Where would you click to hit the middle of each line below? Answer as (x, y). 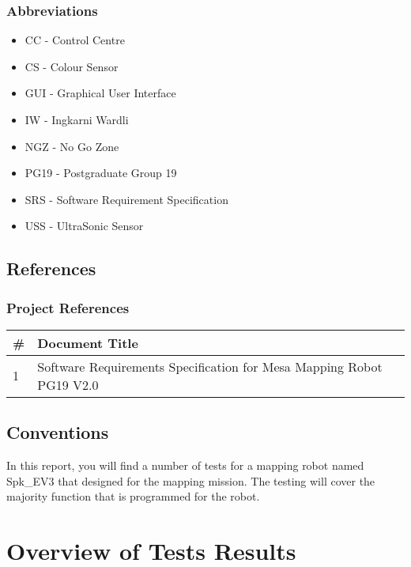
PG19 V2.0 (68, 384)
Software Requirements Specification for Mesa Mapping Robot (210, 366)
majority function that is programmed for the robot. (133, 496)
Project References (68, 307)
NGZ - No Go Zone (72, 146)
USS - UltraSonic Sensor (84, 226)
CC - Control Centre (75, 40)
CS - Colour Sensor (72, 66)
